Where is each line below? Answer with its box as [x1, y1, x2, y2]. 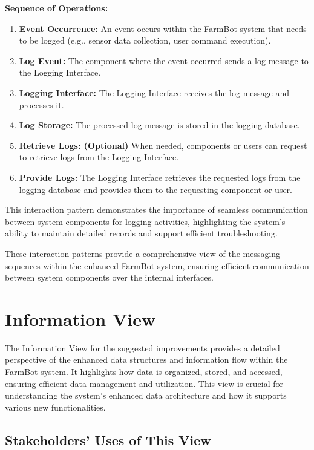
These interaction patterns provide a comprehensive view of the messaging [5, 247, 281, 259]
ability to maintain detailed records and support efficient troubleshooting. [5, 227, 278, 240]
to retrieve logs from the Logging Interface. [19, 151, 179, 163]
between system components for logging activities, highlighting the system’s [5, 215, 286, 227]
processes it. [19, 98, 64, 111]
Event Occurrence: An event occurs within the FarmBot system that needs [19, 22, 307, 34]
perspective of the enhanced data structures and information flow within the [5, 353, 288, 366]
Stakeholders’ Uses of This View [5, 430, 211, 449]
